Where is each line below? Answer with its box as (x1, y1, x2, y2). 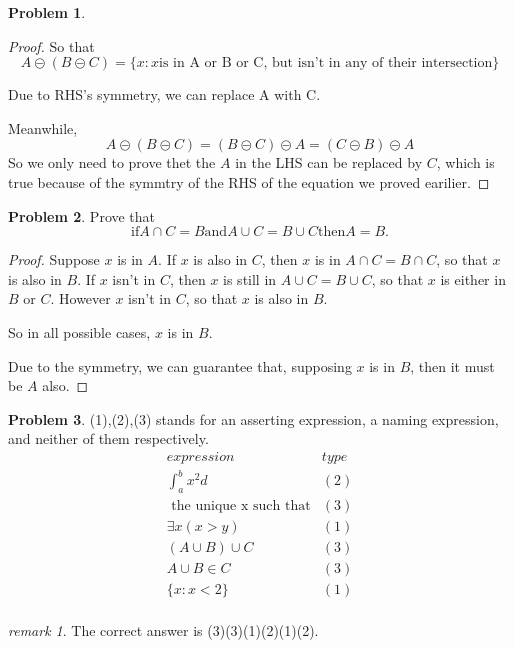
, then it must (410, 355, 495, 376)
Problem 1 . (8, 2, 86, 22)
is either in (440, 268, 506, 289)
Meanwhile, (8, 117, 78, 138)
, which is (436, 152, 495, 173)
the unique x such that (171, 499, 311, 514)
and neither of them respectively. (8, 428, 209, 449)
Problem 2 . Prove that (8, 205, 156, 226)
